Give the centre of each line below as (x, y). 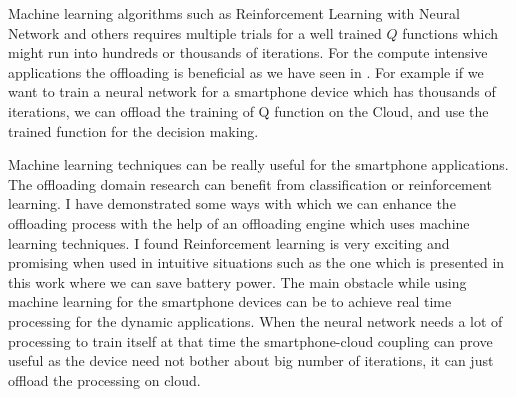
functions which (450, 32)
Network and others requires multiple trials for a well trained (195, 32)
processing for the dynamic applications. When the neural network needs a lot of (255, 320)
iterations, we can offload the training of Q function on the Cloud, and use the (248, 110)
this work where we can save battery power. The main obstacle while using (237, 281)
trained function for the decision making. (133, 130)
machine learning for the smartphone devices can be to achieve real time (230, 301)
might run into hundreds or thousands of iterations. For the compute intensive (248, 52)
